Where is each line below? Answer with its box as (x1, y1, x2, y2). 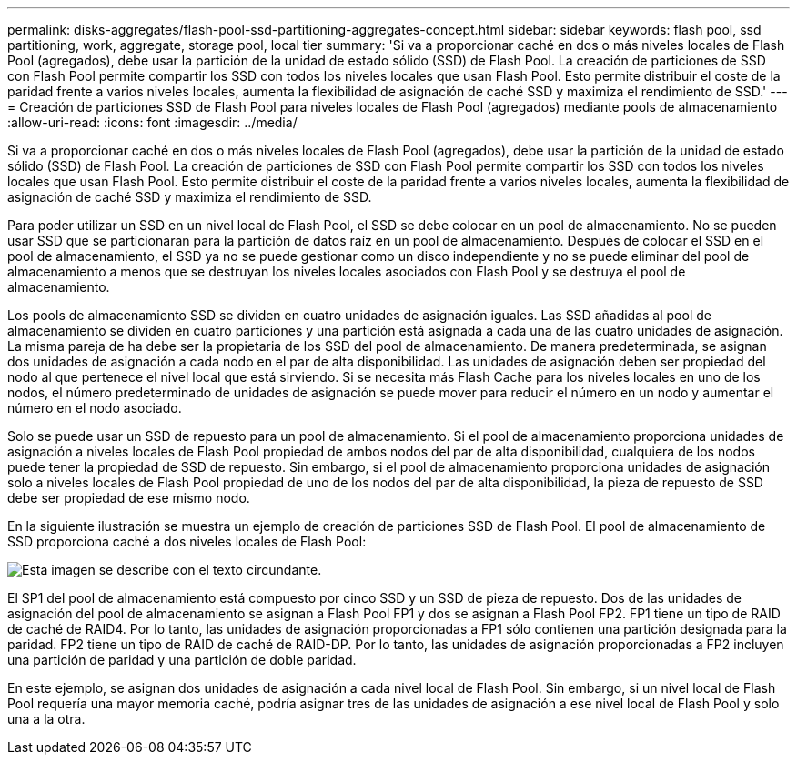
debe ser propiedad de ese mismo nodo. (7, 490, 250, 506)
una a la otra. (7, 711, 86, 727)
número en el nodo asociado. (7, 400, 182, 416)
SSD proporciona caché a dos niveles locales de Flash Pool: (7, 534, 367, 549)
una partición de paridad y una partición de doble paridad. (7, 652, 357, 667)
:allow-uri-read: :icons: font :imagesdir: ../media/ (7, 115, 298, 130)
